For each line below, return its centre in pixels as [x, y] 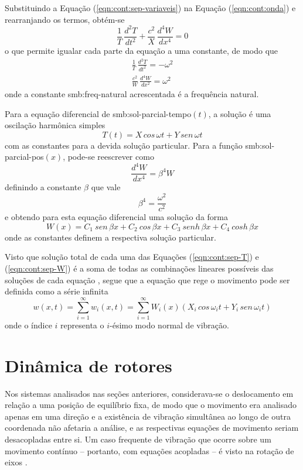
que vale [106, 187]
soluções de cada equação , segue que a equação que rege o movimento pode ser [147, 279]
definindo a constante [43, 187]
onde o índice [28, 325]
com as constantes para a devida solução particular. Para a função [124, 145]
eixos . [16, 462]
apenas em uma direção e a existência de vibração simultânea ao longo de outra [148, 416]
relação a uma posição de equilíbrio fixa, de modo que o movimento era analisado [151, 405]
